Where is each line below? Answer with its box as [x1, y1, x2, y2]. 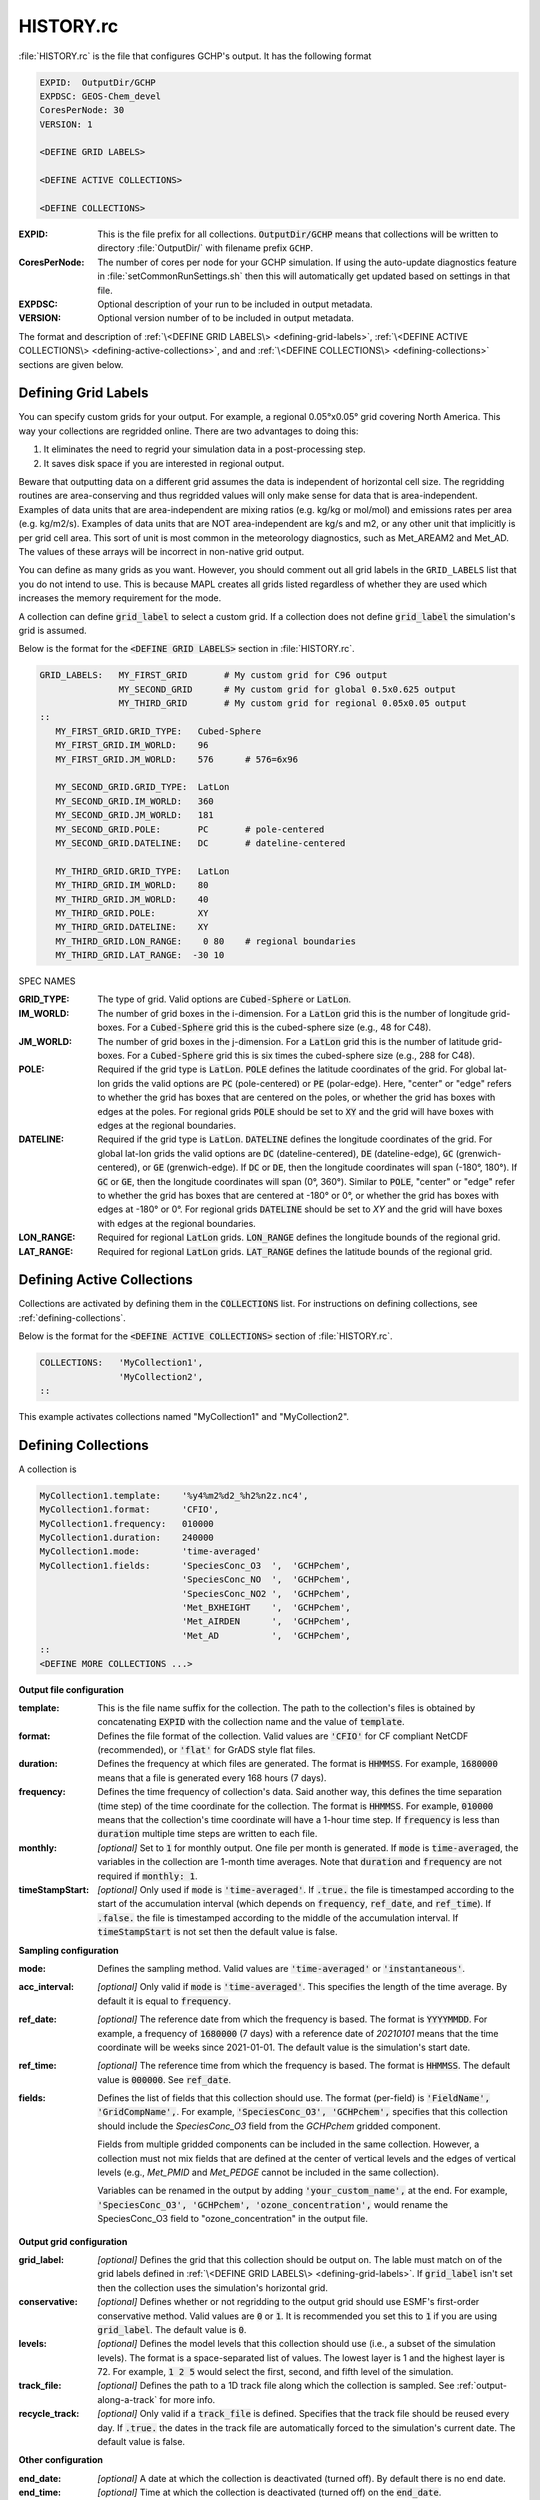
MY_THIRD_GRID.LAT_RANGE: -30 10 [55, 950, 225, 961]
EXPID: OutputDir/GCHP [39, 76, 157, 88]
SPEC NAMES [18, 975, 76, 987]
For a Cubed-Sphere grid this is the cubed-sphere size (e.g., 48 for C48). [126, 1021, 432, 1034]
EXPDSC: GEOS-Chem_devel [39, 90, 162, 102]
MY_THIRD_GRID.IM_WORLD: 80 [55, 880, 209, 891]
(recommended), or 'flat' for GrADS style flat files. [97, 1744, 316, 1756]
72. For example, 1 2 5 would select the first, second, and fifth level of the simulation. [97, 2366, 454, 2378]
